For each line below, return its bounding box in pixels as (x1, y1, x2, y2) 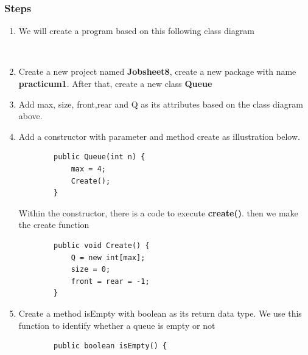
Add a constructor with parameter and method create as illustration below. (18, 129, 300, 142)
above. (18, 109, 43, 122)
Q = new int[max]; (71, 253, 145, 262)
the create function (18, 218, 89, 231)
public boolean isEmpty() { (54, 342, 167, 351)
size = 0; (71, 265, 111, 274)
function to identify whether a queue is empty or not (18, 319, 215, 331)
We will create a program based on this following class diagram (18, 24, 254, 37)
